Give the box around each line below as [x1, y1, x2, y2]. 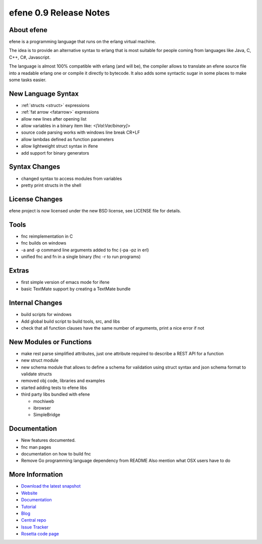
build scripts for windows [21, 312, 72, 317]
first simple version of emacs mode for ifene [21, 279, 110, 285]
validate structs [21, 371, 52, 377]
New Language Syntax [9, 89, 79, 98]
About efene [9, 26, 48, 34]
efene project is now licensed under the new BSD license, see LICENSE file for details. [9, 208, 181, 213]
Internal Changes [9, 299, 63, 307]
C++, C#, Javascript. [9, 54, 51, 60]
